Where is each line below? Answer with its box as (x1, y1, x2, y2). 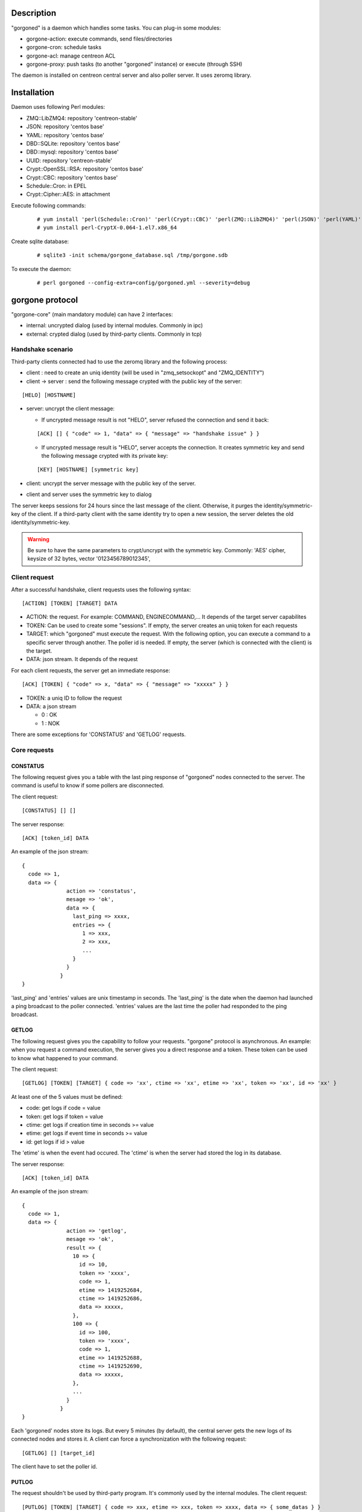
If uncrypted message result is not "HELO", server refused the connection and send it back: (41, 416, 269, 423)
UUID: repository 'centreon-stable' (26, 157, 113, 164)
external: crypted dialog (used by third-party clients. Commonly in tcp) (26, 330, 202, 337)
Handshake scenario (11, 345, 74, 354)
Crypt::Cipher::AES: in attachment (26, 191, 110, 198)
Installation (11, 88, 54, 98)
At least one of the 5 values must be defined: (11, 1093, 123, 1100)
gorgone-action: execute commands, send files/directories (26, 35, 173, 42)
